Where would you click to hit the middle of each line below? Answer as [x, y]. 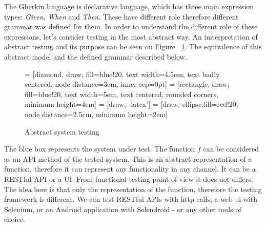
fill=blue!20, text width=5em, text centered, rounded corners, [121, 94]
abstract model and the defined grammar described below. [96, 56]
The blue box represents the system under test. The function [100, 149]
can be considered [231, 149]
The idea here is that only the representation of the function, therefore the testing [133, 189]
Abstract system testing [62, 131]
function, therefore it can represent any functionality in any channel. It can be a [130, 169]
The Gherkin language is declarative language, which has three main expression [129, 6]
